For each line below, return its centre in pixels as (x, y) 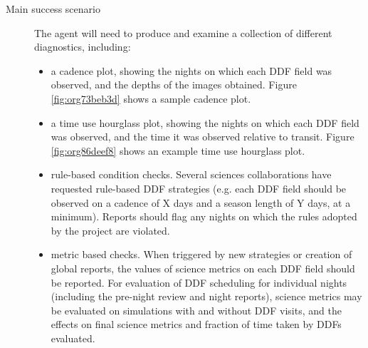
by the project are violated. (110, 230)
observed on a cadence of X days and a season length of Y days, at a (201, 202)
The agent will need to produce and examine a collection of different (183, 32)
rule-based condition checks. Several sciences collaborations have (191, 174)
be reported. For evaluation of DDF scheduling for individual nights (199, 282)
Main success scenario (53, 9)
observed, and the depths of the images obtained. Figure (174, 85)
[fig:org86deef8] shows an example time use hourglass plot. (178, 150)
